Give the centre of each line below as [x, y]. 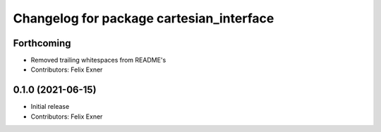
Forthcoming [42, 43]
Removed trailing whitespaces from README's [98, 60]
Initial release [50, 107]
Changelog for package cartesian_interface [144, 18]
